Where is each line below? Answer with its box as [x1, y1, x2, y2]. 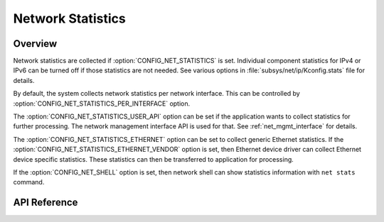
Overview [13, 38, 58, 50]
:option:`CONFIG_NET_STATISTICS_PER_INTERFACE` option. [13, 99, 191, 108]
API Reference [13, 196, 78, 209]
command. [13, 178, 45, 187]
